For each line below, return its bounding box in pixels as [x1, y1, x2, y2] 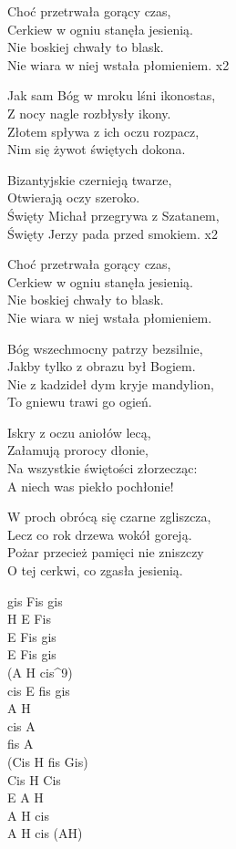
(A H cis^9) [7, 663, 73, 681]
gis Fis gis [7, 591, 63, 610]
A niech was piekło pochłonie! [7, 476, 174, 495]
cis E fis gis [7, 680, 70, 699]
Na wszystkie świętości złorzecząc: [7, 459, 198, 478]
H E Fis [7, 609, 51, 628]
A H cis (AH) [7, 823, 83, 843]
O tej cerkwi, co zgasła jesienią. [7, 561, 183, 580]
